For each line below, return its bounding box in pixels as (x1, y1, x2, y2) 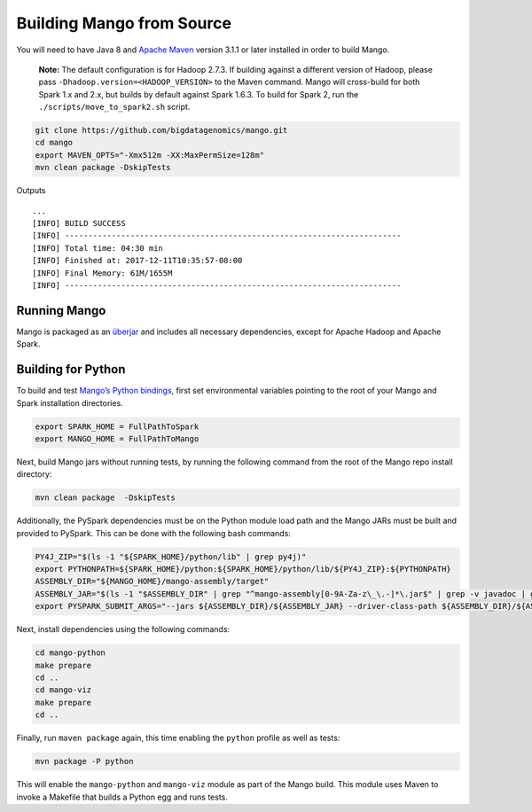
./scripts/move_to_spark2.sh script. (38, 102, 191, 113)
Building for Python (16, 362, 126, 377)
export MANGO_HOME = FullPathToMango (35, 433, 199, 443)
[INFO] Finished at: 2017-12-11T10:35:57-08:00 (32, 255, 243, 266)
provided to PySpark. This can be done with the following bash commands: (16, 527, 292, 538)
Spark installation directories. (16, 397, 123, 408)
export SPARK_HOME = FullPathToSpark (35, 421, 199, 432)
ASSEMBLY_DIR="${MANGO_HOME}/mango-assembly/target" (35, 576, 270, 587)
